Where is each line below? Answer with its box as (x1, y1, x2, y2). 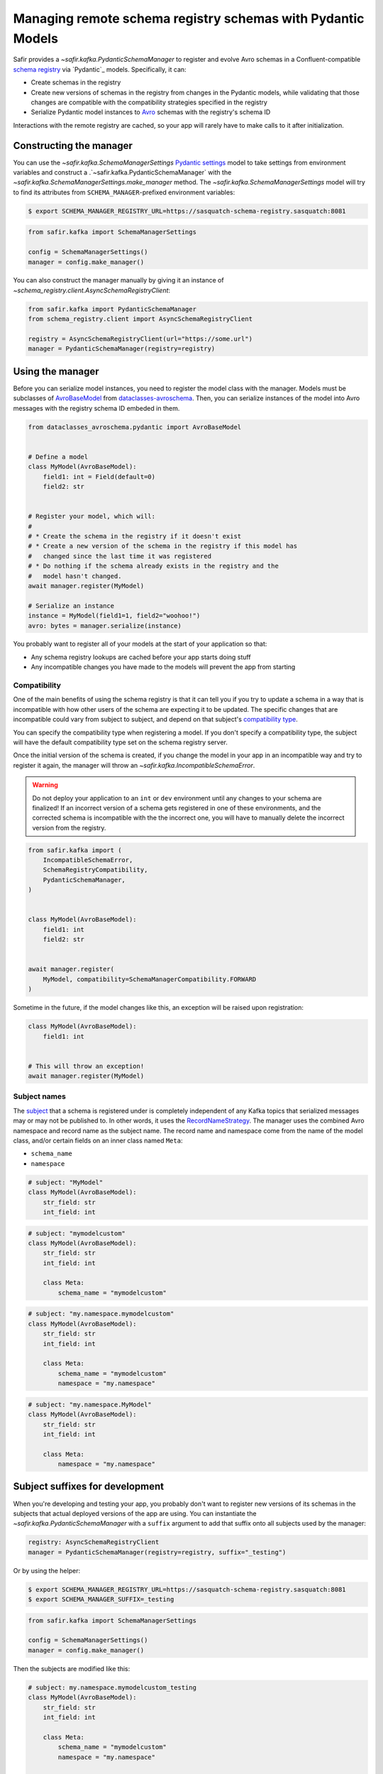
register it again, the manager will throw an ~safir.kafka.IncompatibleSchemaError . (13, 761, 255, 769)
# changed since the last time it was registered (28, 552, 212, 560)
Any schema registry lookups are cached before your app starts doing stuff (30, 653, 251, 661)
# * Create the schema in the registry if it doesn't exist (28, 532, 242, 540)
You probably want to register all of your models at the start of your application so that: (13, 639, 267, 649)
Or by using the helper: (13, 1566, 81, 1575)
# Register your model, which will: (28, 512, 156, 521)
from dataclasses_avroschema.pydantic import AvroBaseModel (28, 423, 242, 431)
